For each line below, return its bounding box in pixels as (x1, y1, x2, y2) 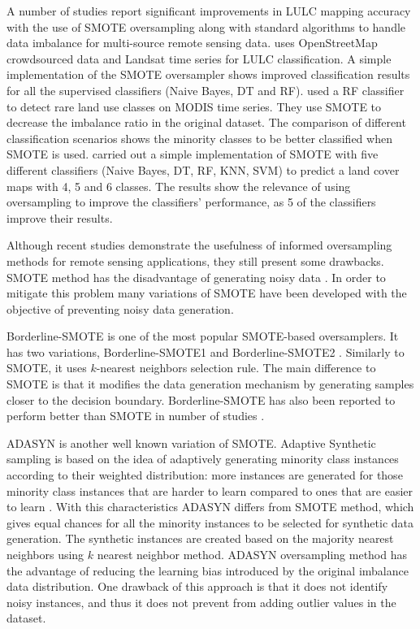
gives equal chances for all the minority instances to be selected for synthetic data (6, 514, 414, 531)
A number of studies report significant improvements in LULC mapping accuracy (6, 2, 411, 19)
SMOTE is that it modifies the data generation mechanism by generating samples (6, 375, 414, 393)
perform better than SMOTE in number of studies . (6, 407, 265, 424)
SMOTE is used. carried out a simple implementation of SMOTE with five (6, 145, 379, 163)
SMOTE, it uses (6, 359, 87, 376)
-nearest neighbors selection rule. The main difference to (96, 359, 376, 376)
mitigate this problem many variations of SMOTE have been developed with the (6, 284, 407, 301)
